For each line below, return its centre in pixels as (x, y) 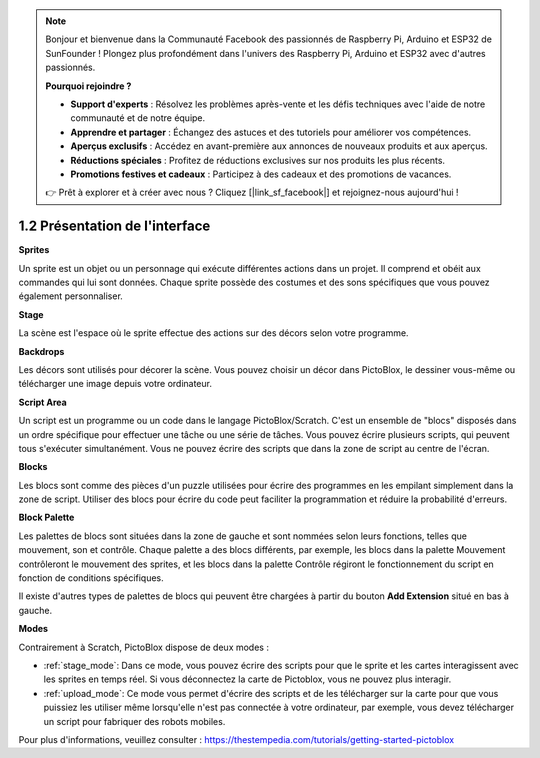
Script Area (42, 402)
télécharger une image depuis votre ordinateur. (115, 384)
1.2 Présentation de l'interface (114, 226)
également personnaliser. (71, 296)
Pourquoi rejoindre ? (88, 86)
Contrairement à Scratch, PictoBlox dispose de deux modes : (144, 647)
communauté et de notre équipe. (138, 118)
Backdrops (41, 351)
